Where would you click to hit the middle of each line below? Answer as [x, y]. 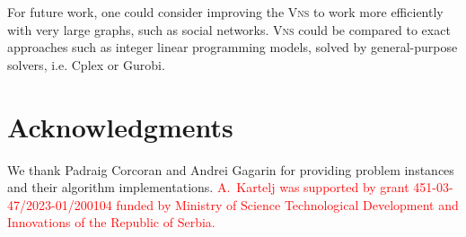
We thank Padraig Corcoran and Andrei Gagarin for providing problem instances [231, 169]
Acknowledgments [120, 126]
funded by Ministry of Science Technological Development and [287, 204]
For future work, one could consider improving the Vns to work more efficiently [225, 12]
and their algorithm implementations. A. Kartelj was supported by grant [208, 187]
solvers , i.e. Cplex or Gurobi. [86, 64]
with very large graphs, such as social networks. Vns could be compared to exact [229, 29]
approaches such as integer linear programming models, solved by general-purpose [233, 47]
